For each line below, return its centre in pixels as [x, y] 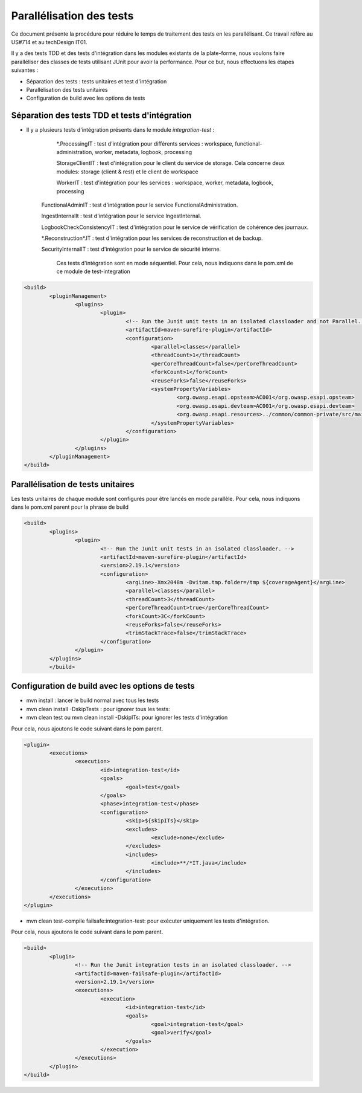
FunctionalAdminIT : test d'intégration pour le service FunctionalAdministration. [140, 205]
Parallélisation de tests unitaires [73, 484]
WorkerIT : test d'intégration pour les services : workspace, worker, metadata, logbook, [165, 183]
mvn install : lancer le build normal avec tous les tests [93, 700]
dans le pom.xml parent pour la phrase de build [70, 507]
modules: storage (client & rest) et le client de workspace [127, 172]
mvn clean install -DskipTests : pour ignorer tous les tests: [98, 709]
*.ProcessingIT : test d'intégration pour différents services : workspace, [145, 143]
